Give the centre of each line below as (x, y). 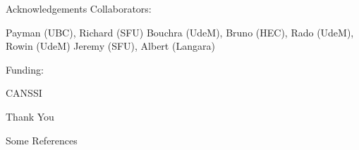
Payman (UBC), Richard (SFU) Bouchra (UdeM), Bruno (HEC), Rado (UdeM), (180, 32)
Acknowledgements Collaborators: (79, 8)
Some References (42, 140)
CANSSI (24, 93)
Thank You (30, 116)
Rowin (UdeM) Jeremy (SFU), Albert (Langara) (110, 46)
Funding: (25, 69)
